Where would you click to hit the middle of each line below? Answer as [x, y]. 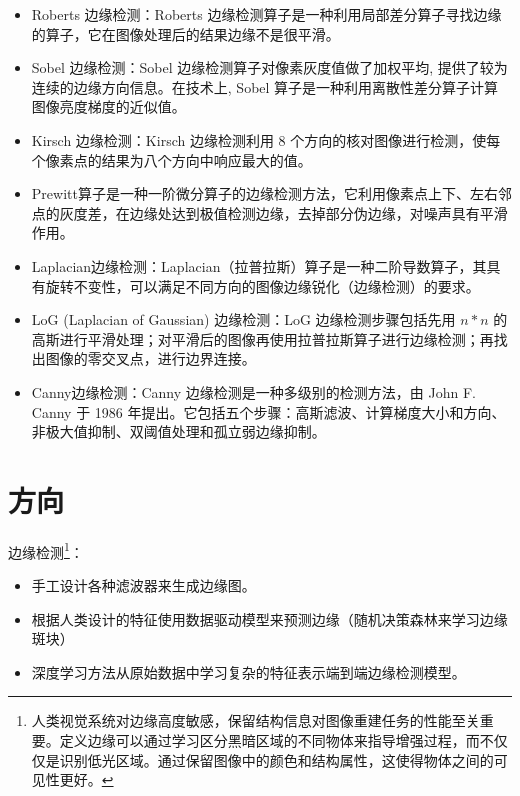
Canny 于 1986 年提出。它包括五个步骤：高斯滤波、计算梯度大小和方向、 [268, 411]
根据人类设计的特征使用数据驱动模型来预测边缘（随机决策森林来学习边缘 [269, 618]
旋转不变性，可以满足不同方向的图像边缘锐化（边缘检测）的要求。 [262, 285]
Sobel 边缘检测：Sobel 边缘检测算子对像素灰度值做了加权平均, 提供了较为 [269, 67]
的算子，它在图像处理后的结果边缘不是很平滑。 [185, 33]
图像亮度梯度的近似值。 [108, 106]
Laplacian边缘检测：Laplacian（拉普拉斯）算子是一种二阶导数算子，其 [259, 265]
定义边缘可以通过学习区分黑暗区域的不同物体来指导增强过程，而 [269, 740]
